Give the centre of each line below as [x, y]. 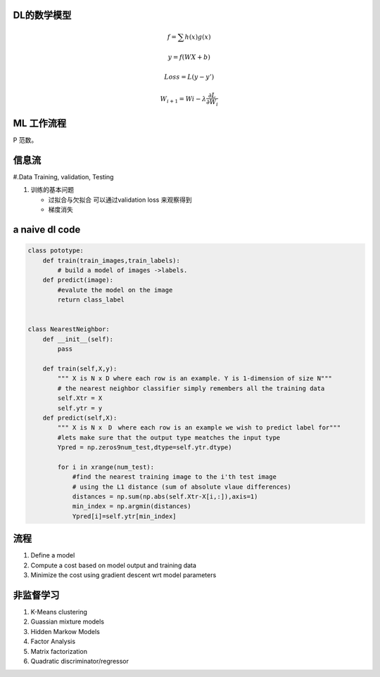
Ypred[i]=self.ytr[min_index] [124, 516]
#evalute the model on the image [115, 290]
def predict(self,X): [80, 418]
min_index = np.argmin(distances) [132, 507]
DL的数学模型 [42, 15]
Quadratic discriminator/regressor [80, 661]
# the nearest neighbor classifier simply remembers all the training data [191, 388]
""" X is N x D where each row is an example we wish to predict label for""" [199, 428]
